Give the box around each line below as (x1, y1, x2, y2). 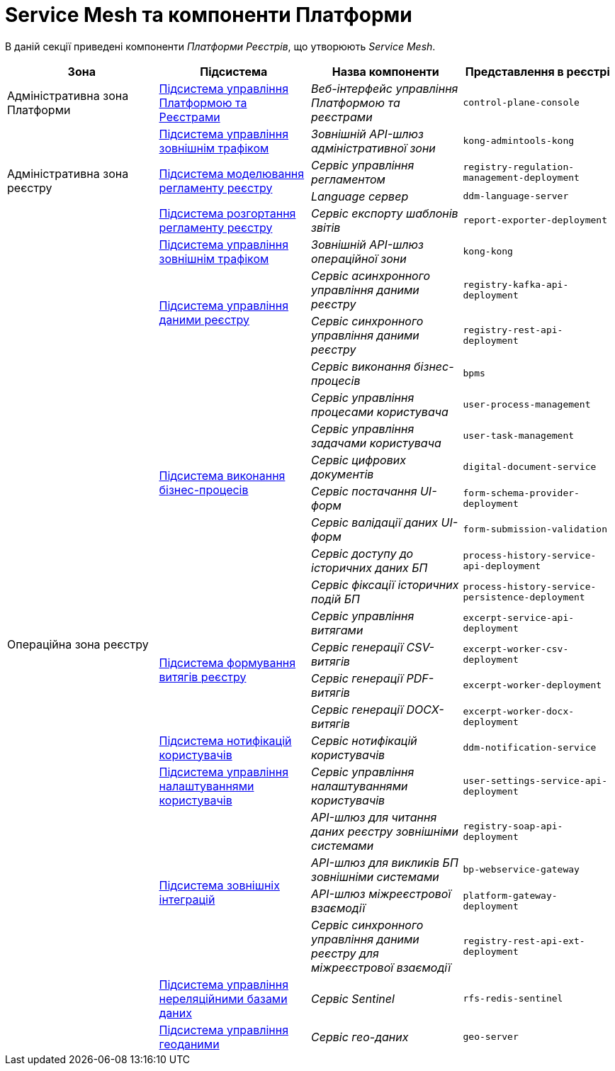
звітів (311, 220, 341, 235)
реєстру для (311, 946, 379, 960)
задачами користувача (311, 435, 441, 450)
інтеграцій (159, 892, 215, 907)
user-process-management (463, 399, 591, 410)
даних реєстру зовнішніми (311, 824, 458, 839)
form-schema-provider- (463, 487, 580, 498)
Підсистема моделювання (159, 166, 305, 181)
